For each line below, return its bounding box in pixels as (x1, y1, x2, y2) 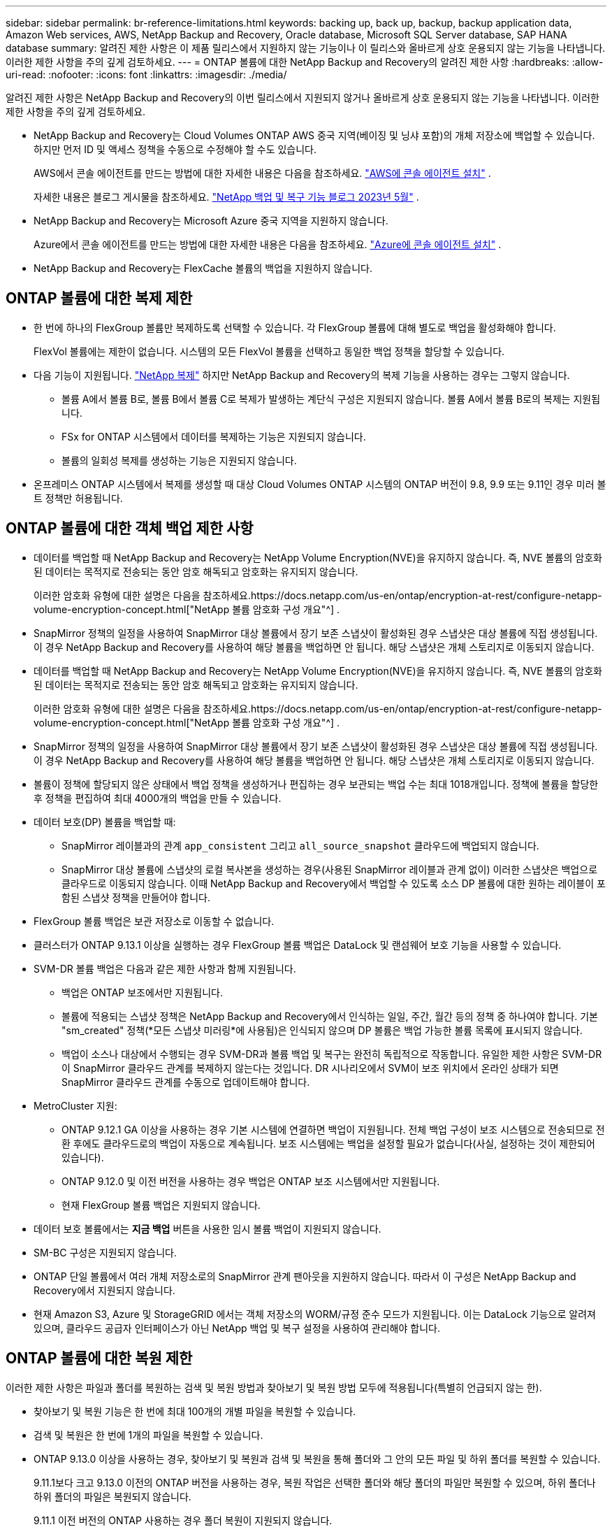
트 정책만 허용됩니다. (34, 492, 123, 504)
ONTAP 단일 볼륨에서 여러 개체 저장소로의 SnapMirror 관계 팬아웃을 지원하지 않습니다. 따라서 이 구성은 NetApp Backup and (34, 1270, 576, 1282)
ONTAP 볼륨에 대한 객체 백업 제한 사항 (6, 519, 254, 538)
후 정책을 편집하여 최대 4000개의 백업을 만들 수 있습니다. (34, 791, 282, 804)
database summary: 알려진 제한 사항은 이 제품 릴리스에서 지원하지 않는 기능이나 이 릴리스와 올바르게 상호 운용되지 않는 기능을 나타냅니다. (6, 42, 606, 54)
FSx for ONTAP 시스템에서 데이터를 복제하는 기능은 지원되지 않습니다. (61, 430, 366, 443)
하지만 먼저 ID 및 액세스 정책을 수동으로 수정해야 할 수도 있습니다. (34, 143, 317, 155)
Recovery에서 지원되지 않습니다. (34, 1284, 175, 1296)
